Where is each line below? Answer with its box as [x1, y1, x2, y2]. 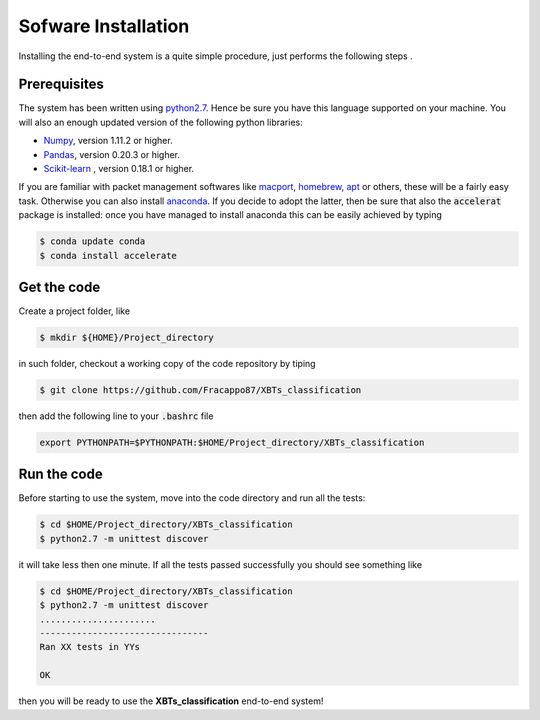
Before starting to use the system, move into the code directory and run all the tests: [18, 492, 366, 504]
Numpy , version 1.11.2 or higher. [43, 135, 174, 147]
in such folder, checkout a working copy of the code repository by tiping [18, 358, 316, 370]
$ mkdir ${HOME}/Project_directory [39, 332, 214, 344]
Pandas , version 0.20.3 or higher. [43, 148, 180, 160]
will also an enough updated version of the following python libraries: [18, 116, 304, 128]
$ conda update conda [39, 236, 146, 247]
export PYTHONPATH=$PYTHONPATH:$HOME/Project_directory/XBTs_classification [39, 436, 425, 448]
